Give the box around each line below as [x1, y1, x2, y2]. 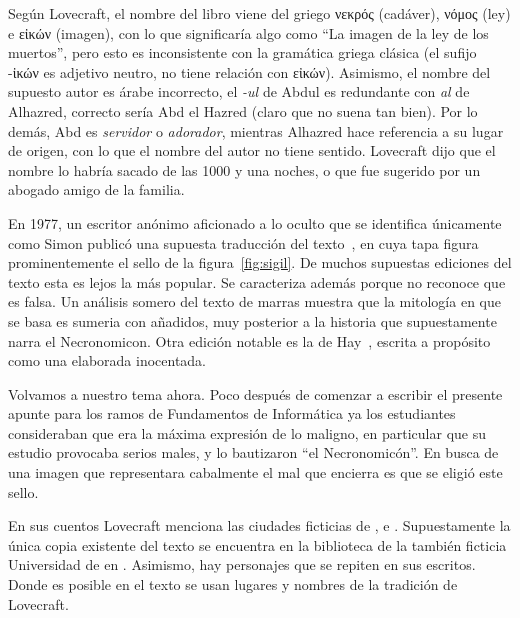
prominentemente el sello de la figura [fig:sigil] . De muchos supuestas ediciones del [8, 252, 512, 273]
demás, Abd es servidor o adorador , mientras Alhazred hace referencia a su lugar [8, 120, 504, 141]
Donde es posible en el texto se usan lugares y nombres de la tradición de [8, 574, 458, 595]
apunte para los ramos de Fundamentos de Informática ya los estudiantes [8, 403, 456, 424]
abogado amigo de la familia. [8, 179, 185, 200]
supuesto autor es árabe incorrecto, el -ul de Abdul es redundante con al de [8, 81, 470, 102]
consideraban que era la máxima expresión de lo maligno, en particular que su [8, 422, 486, 443]
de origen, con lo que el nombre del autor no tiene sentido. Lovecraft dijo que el [8, 140, 496, 161]
